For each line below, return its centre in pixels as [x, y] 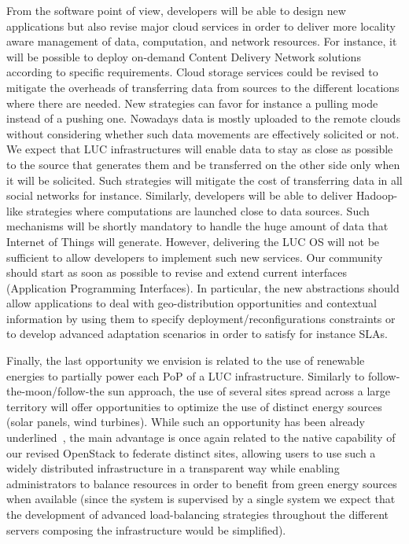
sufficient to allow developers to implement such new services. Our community [195, 257]
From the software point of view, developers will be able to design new [176, 10]
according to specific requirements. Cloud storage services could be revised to [192, 72]
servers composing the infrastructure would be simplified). [146, 529]
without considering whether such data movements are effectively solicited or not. [203, 133]
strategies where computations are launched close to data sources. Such [198, 210]
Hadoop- [377, 195]
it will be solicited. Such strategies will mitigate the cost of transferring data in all [204, 180]
